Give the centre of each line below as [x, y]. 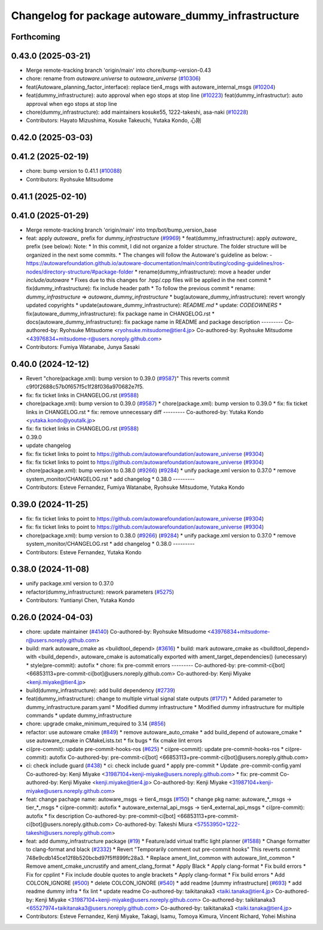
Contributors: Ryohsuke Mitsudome [70, 179]
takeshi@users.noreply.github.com [69, 832]
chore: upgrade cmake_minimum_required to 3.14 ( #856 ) [96, 724]
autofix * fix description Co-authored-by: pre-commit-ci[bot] [101, 816]
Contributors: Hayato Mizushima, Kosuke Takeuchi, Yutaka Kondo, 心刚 [114, 120]
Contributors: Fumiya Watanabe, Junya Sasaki [83, 347]
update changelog [48, 445]
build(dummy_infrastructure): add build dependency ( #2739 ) [101, 690]
